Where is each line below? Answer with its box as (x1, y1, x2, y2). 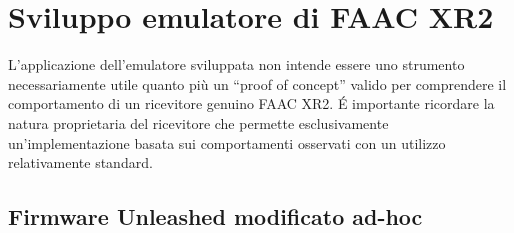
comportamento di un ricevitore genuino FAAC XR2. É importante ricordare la (8, 93, 495, 114)
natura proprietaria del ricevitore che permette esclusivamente (8, 112, 389, 133)
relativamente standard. (8, 152, 153, 173)
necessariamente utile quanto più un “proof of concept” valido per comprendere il (8, 73, 507, 94)
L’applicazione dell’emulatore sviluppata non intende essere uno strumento (8, 54, 465, 75)
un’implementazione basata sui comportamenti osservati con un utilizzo (8, 132, 446, 153)
